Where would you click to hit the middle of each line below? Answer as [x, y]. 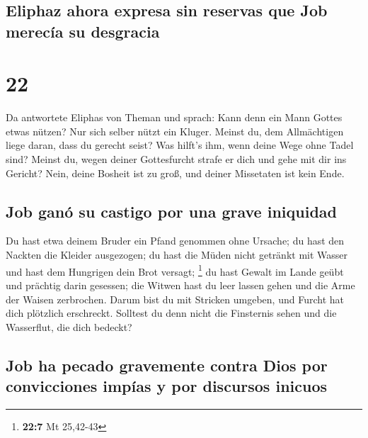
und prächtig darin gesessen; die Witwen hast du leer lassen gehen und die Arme [180, 285]
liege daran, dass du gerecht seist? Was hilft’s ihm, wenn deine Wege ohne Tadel [180, 145]
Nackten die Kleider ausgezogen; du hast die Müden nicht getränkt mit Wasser [177, 255]
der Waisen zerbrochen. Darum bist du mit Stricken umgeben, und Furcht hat [175, 299]
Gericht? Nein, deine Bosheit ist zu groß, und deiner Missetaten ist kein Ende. [175, 173]
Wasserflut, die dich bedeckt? [69, 326]
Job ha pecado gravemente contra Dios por [167, 365]
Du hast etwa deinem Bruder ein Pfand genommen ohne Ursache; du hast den [175, 241]
